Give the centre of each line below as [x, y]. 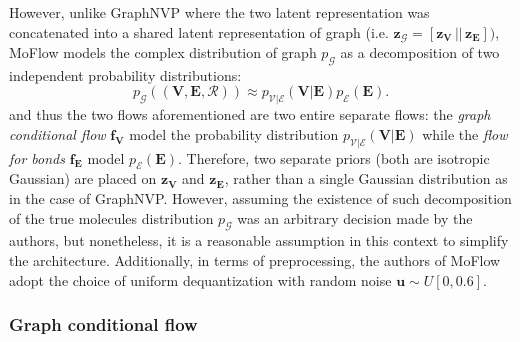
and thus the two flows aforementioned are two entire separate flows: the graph [250, 114]
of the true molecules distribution [111, 217]
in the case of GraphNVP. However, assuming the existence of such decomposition [260, 198]
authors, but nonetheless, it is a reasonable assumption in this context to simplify [259, 240]
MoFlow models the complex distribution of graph [163, 52]
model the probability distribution [234, 133]
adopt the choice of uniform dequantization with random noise [200, 279]
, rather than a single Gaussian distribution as [366, 178]
